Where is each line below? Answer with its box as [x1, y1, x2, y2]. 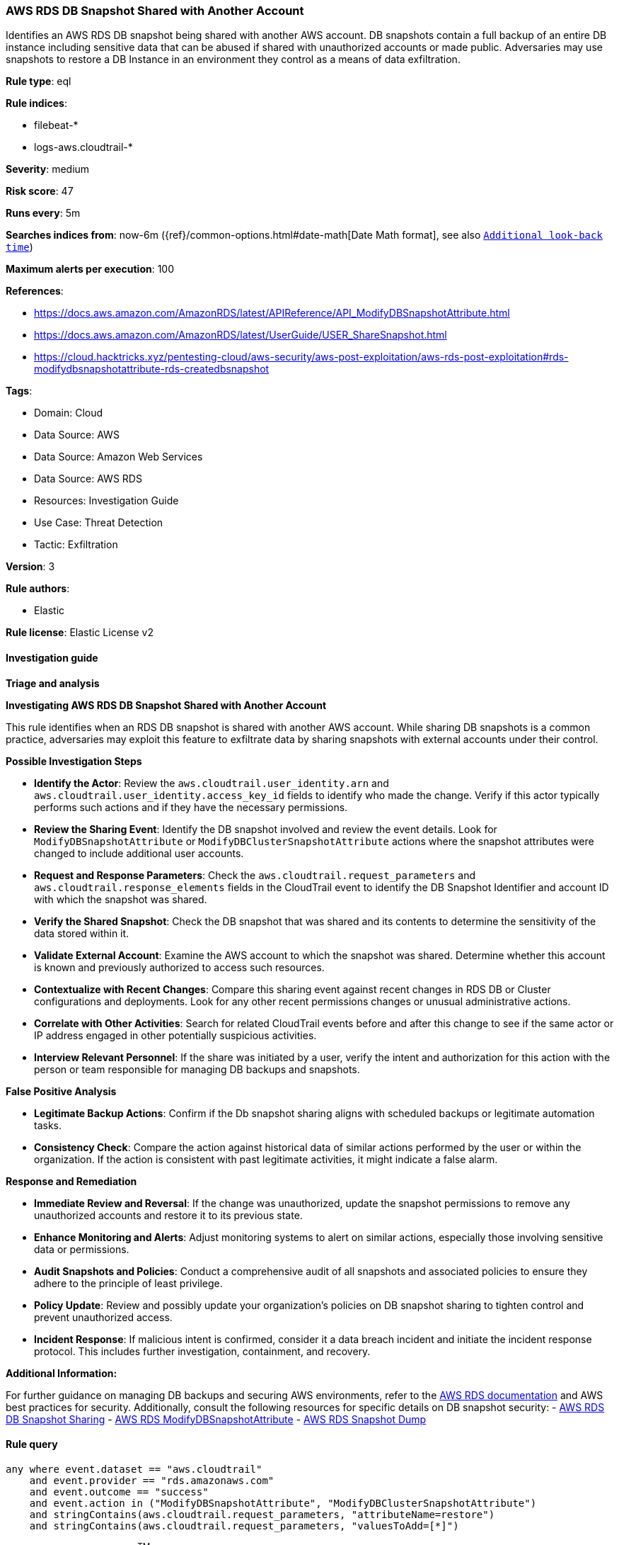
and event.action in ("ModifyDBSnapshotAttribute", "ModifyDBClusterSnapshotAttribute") [29, 1497, 537, 1509]
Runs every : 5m [6, 207, 81, 220]
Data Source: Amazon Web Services [34, 451, 203, 463]
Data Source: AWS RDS [34, 472, 142, 485]
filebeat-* [34, 119, 79, 132]
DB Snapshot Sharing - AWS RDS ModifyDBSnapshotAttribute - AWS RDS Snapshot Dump [6, 1413, 427, 1425]
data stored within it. [34, 927, 129, 939]
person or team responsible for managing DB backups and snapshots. [34, 1063, 360, 1075]
